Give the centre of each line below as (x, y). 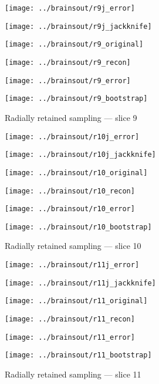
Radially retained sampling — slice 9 (71, 117)
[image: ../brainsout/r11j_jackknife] (80, 283)
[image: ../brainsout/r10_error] (70, 209)
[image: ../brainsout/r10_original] (76, 173)
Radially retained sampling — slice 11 (73, 374)
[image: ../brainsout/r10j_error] (72, 137)
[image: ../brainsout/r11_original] (76, 301)
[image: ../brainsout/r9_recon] (68, 62)
